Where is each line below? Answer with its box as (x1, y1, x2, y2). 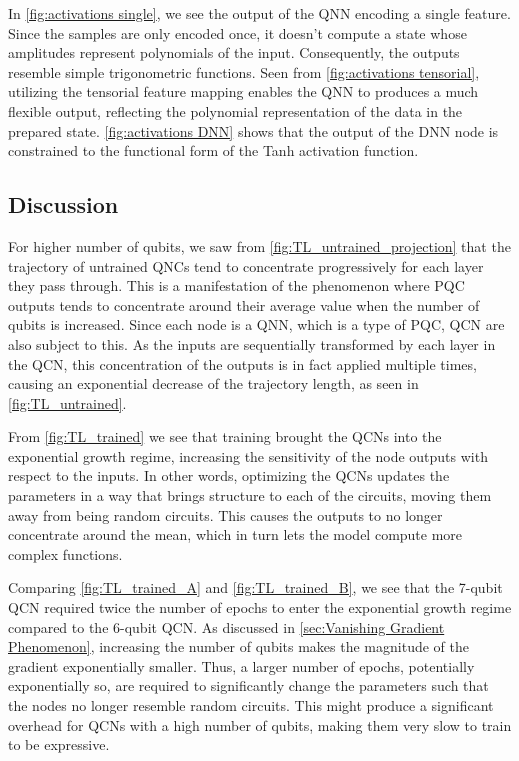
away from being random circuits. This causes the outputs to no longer (8, 504, 443, 525)
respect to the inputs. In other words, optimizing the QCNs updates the (8, 465, 450, 486)
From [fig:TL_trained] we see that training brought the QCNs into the (8, 426, 442, 447)
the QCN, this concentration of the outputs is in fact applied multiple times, (8, 353, 477, 374)
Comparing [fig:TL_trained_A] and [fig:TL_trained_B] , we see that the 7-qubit (8, 577, 503, 598)
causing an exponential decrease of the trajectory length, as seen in (8, 373, 419, 394)
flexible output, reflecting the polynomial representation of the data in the (8, 100, 463, 121)
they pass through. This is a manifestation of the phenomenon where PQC (8, 275, 465, 296)
